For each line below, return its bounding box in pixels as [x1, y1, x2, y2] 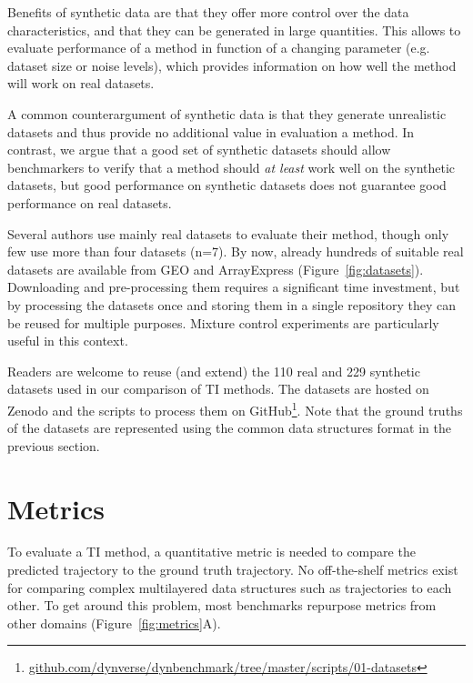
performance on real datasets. [7, 193, 172, 212]
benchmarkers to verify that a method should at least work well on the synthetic [7, 157, 456, 176]
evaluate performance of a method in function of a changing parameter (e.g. [7, 38, 430, 57]
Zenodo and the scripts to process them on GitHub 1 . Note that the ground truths [7, 397, 463, 419]
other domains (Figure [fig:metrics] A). [7, 613, 221, 632]
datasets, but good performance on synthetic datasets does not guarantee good [7, 176, 447, 195]
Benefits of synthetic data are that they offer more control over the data [7, 3, 409, 21]
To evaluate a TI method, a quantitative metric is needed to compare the [7, 542, 416, 561]
